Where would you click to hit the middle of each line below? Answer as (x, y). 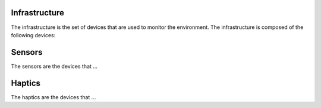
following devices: (33, 35)
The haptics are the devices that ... (53, 97)
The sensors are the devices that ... (54, 66)
